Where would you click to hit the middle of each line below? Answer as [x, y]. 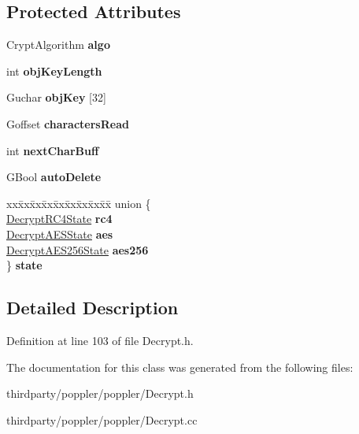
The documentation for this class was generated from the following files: [180, 367]
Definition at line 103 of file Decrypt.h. [100, 340]
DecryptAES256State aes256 [78, 249]
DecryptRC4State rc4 [59, 219]
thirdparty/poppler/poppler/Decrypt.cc [102, 419]
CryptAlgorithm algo [58, 45]
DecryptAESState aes [60, 234]
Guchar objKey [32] [56, 97]
